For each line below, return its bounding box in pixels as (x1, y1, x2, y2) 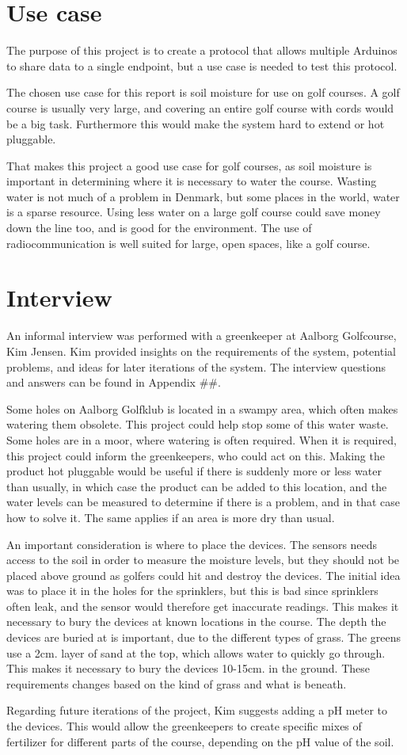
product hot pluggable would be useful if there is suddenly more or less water (6, 463, 382, 479)
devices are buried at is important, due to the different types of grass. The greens (6, 629, 401, 646)
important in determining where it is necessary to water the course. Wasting (6, 173, 377, 189)
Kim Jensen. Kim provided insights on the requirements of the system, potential (6, 342, 396, 359)
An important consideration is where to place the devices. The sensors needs (6, 536, 378, 552)
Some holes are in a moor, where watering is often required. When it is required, (6, 431, 397, 448)
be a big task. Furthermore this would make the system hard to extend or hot (6, 115, 385, 132)
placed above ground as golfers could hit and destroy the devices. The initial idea (6, 566, 401, 583)
